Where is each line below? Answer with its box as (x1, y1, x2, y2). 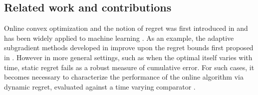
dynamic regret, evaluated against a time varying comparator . (4, 81, 196, 92)
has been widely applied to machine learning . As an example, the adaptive (4, 32, 234, 43)
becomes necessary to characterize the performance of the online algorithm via (4, 72, 244, 82)
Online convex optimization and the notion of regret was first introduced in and (4, 23, 248, 33)
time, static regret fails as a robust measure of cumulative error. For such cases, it (4, 62, 255, 72)
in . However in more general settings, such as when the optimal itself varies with (4, 52, 253, 62)
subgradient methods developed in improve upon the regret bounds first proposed (4, 42, 254, 53)
